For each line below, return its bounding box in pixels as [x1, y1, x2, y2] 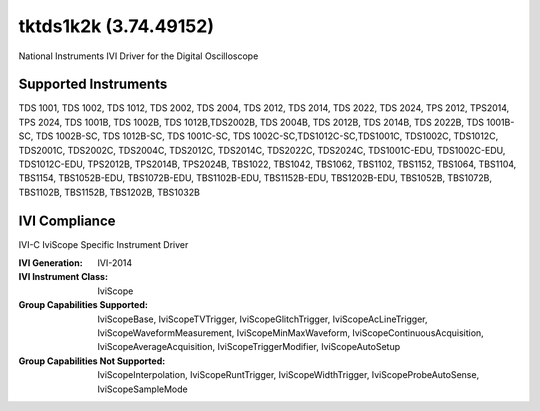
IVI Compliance [18, 212, 116, 229]
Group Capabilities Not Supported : [18, 355, 166, 367]
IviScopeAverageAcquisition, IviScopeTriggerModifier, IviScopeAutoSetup [97, 341, 401, 353]
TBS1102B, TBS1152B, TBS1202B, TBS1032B [18, 186, 200, 198]
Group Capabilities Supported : [18, 299, 149, 311]
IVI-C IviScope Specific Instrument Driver [18, 238, 189, 250]
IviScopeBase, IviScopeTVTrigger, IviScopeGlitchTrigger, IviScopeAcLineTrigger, [97, 313, 429, 325]
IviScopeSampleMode [97, 383, 189, 395]
